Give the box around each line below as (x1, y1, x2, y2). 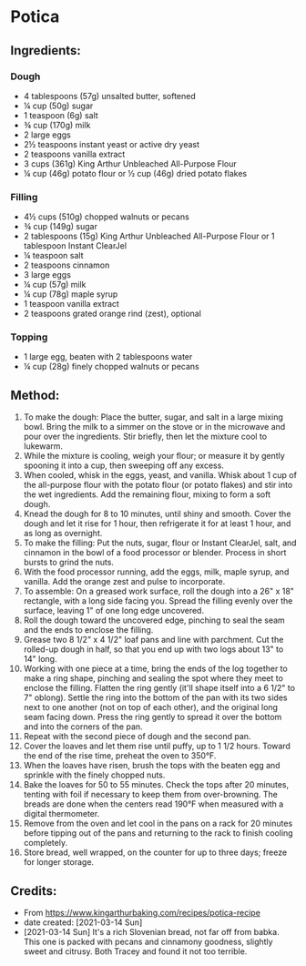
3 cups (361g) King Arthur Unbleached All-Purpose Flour (23, 158, 238, 169)
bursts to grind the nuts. (23, 557, 115, 568)
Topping (10, 330, 48, 343)
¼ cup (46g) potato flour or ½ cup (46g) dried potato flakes (23, 168, 248, 178)
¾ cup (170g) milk (23, 119, 91, 130)
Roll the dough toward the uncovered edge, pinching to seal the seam (23, 615, 285, 625)
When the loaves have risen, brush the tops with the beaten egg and (23, 760, 280, 771)
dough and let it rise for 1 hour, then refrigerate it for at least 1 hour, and (23, 518, 291, 529)
